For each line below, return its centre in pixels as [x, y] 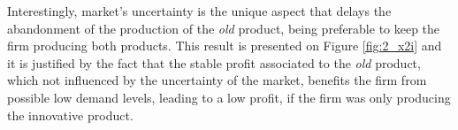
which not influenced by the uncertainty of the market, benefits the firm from [217, 80]
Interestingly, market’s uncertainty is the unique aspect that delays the [199, 11]
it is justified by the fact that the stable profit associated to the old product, [214, 62]
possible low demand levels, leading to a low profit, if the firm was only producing [229, 97]
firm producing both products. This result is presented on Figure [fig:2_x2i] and [225, 46]
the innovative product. [70, 115]
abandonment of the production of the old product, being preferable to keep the [224, 28]
